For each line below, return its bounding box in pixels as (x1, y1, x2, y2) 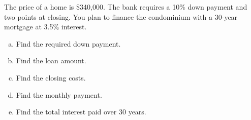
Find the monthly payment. (16, 89, 102, 100)
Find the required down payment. (16, 38, 121, 49)
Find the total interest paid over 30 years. (16, 106, 146, 117)
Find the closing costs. (16, 72, 86, 83)
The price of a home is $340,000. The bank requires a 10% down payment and (4, 2, 247, 12)
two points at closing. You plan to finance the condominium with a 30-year (4, 11, 238, 22)
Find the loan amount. (16, 55, 86, 66)
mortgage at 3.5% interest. (4, 21, 87, 32)
